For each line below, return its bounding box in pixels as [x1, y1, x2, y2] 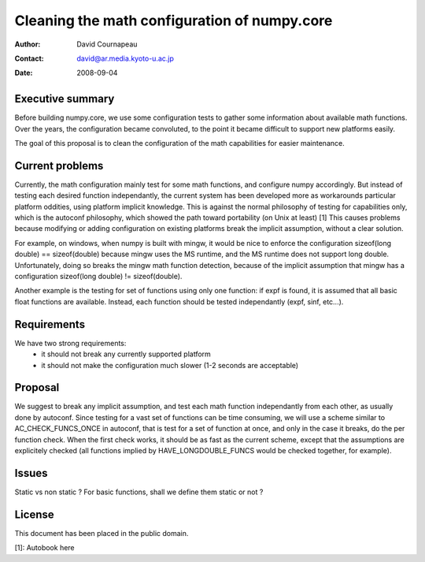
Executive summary [14, 92, 115, 106]
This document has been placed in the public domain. [14, 528, 189, 538]
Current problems [14, 158, 104, 173]
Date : [14, 68, 33, 78]
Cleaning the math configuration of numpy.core [14, 12, 333, 29]
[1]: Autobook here [14, 543, 75, 553]
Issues [14, 466, 48, 480]
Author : [14, 39, 41, 49]
